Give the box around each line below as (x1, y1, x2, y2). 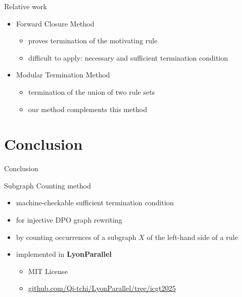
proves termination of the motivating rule (28, 35, 157, 46)
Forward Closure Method (16, 18, 95, 29)
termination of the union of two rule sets (28, 86, 155, 97)
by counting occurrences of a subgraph (16, 231, 137, 242)
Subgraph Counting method (4, 180, 91, 191)
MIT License (28, 265, 68, 276)
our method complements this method (28, 103, 147, 114)
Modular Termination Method (16, 69, 110, 80)
